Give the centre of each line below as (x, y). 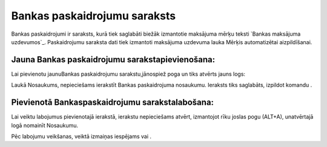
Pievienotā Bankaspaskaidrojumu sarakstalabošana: (113, 103)
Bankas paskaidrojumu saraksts (94, 16)
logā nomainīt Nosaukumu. (45, 125)
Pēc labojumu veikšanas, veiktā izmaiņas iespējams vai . (81, 136)
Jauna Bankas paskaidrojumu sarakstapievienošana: (113, 60)
